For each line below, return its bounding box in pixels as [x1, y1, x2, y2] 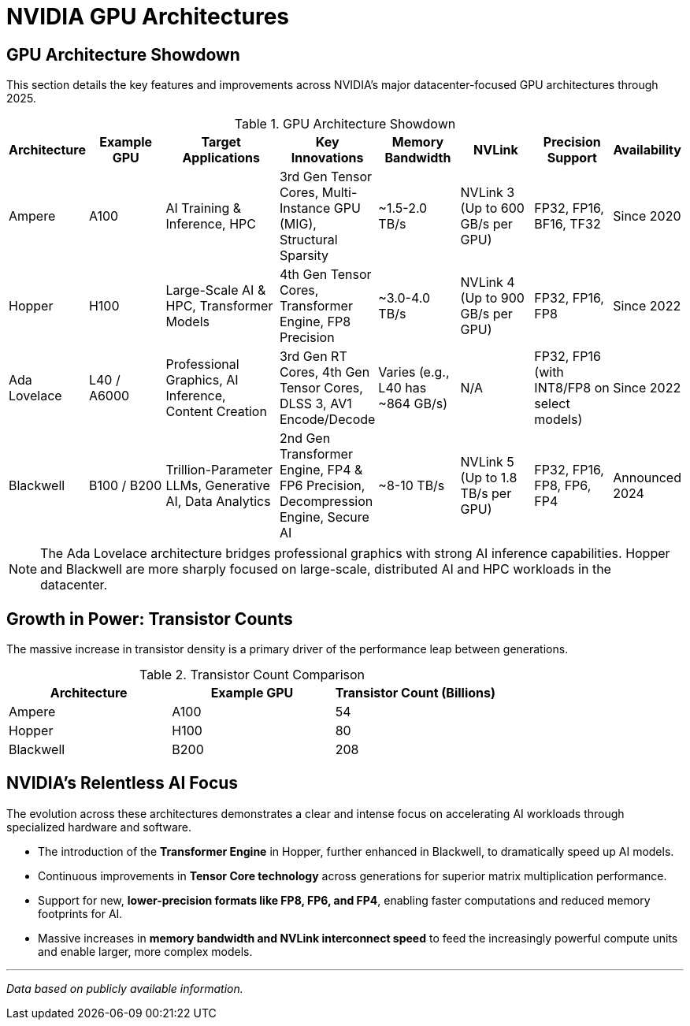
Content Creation [165, 403, 267, 420]
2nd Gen [279, 430, 331, 447]
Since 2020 [613, 208, 681, 225]
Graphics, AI [165, 372, 239, 388]
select [534, 396, 570, 412]
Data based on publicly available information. [6, 981, 243, 995]
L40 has [378, 380, 427, 396]
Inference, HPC [165, 216, 256, 232]
